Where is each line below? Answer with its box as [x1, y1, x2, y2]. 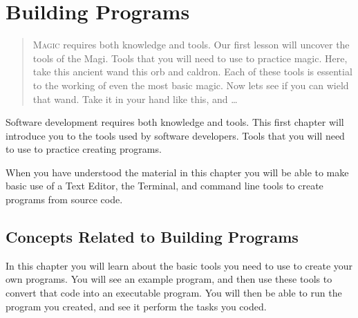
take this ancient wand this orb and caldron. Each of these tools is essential [32, 64, 352, 79]
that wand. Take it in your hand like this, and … [32, 91, 238, 106]
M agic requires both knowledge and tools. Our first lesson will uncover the [32, 37, 350, 52]
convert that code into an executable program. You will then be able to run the [6, 286, 342, 300]
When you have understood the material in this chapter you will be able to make [6, 165, 349, 179]
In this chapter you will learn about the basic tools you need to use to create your [6, 258, 353, 272]
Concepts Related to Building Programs [6, 226, 299, 247]
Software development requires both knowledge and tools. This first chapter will [6, 115, 344, 129]
